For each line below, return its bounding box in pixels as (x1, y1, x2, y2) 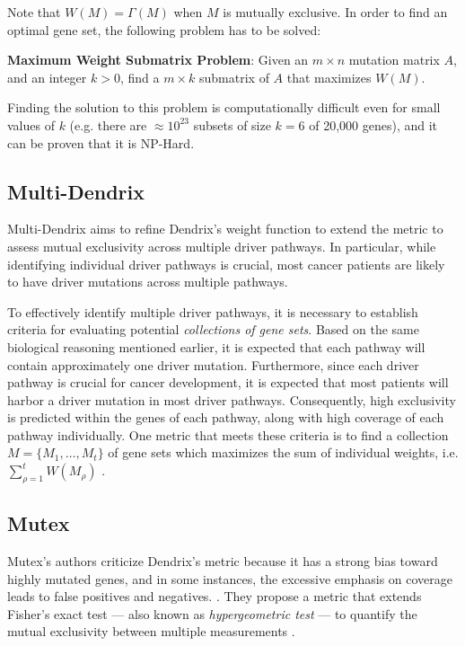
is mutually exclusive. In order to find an (223, 3, 448, 21)
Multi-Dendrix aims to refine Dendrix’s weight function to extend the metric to (7, 219, 443, 238)
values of (7, 115, 55, 134)
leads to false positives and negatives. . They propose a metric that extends (7, 587, 422, 606)
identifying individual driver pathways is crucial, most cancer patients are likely (7, 254, 445, 273)
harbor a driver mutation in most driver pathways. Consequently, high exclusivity (7, 390, 456, 409)
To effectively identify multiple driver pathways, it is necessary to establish (7, 302, 418, 321)
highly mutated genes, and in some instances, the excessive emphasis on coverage (7, 569, 453, 588)
